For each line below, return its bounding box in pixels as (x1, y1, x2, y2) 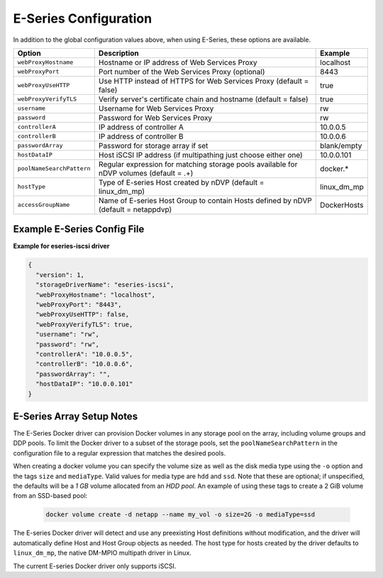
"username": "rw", (35, 330, 99, 339)
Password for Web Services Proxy (98, 113, 213, 123)
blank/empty (320, 140, 362, 150)
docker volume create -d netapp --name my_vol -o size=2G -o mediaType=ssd (45, 511, 316, 518)
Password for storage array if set (98, 140, 209, 150)
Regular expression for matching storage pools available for (98, 159, 298, 169)
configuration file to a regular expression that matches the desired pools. (13, 448, 226, 457)
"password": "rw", (35, 340, 99, 348)
